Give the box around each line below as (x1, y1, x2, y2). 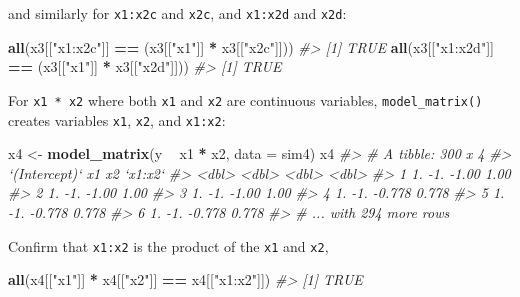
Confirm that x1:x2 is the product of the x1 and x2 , (8, 235, 329, 256)
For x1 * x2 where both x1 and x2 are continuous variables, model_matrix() (8, 89, 483, 110)
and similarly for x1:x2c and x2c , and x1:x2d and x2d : (8, 3, 347, 23)
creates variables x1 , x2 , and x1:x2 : (8, 109, 226, 130)
